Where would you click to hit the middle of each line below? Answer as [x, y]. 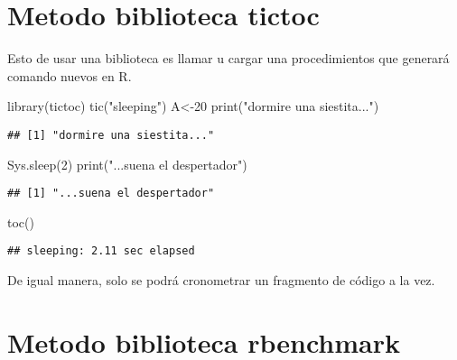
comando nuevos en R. [70, 75]
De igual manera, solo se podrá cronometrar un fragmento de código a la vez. [221, 280]
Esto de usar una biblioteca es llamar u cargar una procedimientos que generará [228, 58]
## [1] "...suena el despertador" [111, 194]
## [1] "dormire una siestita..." [111, 135]
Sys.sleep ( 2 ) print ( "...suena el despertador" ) [127, 164]
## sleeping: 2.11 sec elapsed [101, 251]
